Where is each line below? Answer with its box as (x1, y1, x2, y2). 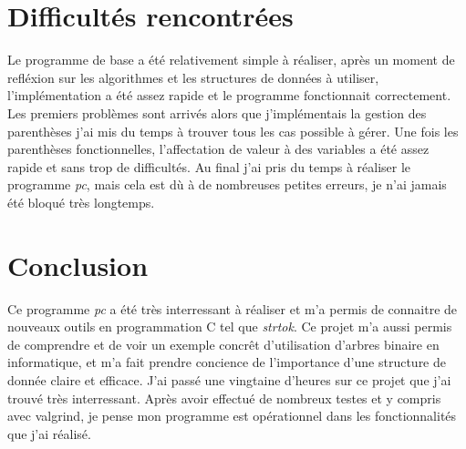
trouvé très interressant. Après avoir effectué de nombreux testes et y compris (7, 388, 441, 407)
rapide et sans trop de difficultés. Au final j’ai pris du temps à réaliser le (7, 157, 411, 176)
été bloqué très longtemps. (7, 192, 155, 211)
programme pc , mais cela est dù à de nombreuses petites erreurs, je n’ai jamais (7, 175, 447, 194)
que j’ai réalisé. (7, 423, 91, 443)
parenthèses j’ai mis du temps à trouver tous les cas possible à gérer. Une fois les (7, 121, 459, 140)
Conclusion (7, 246, 149, 283)
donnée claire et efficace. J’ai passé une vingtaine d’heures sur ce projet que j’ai (7, 370, 451, 389)
